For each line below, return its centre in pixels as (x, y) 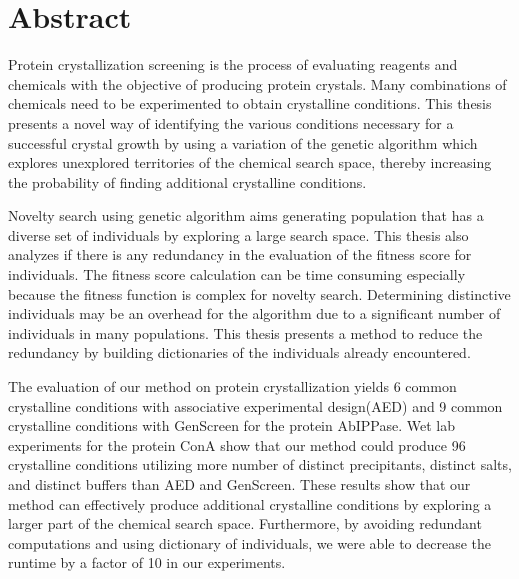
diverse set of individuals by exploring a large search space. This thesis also (238, 234)
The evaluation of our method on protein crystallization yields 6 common (232, 386)
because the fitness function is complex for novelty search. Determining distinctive (259, 293)
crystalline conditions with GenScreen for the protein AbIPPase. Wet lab (231, 425)
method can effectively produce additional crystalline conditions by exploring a (250, 503)
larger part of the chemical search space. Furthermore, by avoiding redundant (245, 523)
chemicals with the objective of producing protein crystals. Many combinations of (257, 83)
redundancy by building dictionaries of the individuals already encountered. (239, 352)
